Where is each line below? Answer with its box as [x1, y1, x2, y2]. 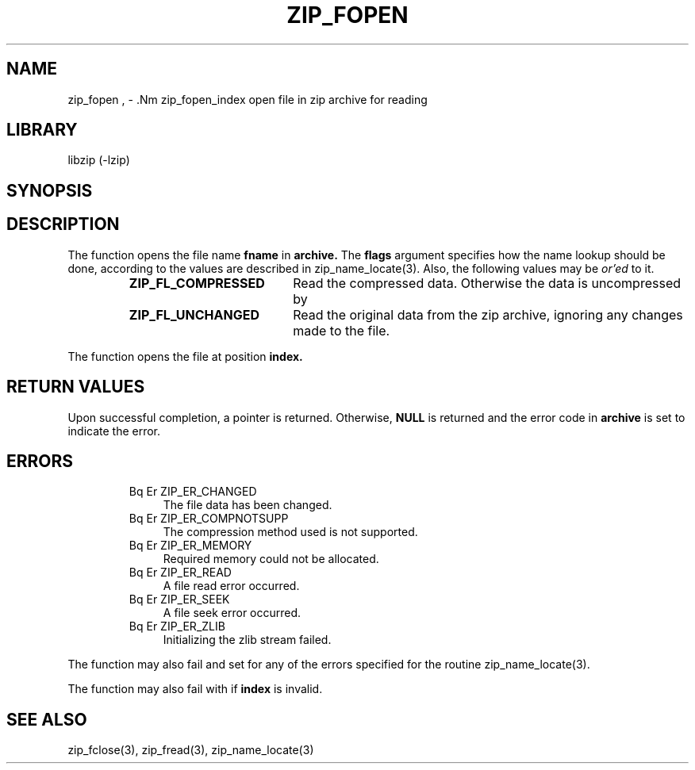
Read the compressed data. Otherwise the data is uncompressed [293, 274, 681, 291]
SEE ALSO [6, 709, 87, 730]
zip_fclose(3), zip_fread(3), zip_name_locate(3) [67, 743, 314, 757]
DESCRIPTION [6, 214, 120, 235]
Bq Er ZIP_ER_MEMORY [129, 538, 252, 553]
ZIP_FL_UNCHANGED [129, 306, 259, 323]
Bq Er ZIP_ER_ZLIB [129, 619, 225, 634]
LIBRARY [6, 120, 78, 140]
